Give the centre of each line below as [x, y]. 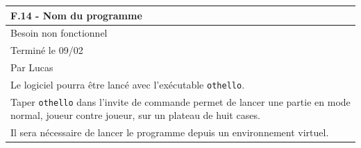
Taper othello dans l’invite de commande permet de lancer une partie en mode [180, 101]
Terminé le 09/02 [47, 50]
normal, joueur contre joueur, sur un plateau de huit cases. [135, 115]
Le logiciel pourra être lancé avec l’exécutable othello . [128, 84]
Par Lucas [32, 67]
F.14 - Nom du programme [76, 15]
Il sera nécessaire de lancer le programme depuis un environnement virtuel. [170, 132]
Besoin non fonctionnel [59, 33]
